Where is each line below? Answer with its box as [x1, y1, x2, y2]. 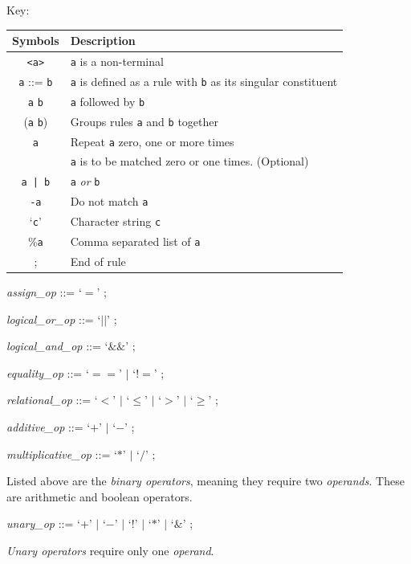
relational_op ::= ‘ [6, 391, 98, 408]
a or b [70, 173, 100, 190]
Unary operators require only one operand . [6, 542, 214, 559]
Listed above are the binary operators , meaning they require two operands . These [6, 472, 405, 489]
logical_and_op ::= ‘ [6, 337, 108, 354]
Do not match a [70, 193, 149, 210]
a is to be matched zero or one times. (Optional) [70, 153, 309, 170]
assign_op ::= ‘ [6, 284, 82, 300]
